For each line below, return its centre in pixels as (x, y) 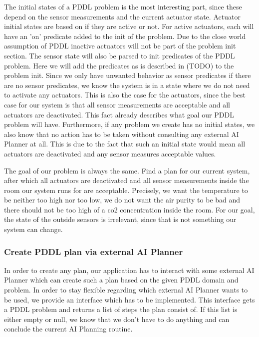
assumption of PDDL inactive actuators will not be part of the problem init (120, 46)
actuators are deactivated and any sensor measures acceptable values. (110, 153)
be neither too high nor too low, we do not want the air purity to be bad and (122, 200)
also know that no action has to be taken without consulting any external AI (122, 134)
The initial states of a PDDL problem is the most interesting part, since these (123, 6)
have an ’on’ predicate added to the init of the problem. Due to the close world (125, 36)
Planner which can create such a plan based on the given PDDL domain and (121, 280)
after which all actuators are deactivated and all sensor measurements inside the (127, 180)
